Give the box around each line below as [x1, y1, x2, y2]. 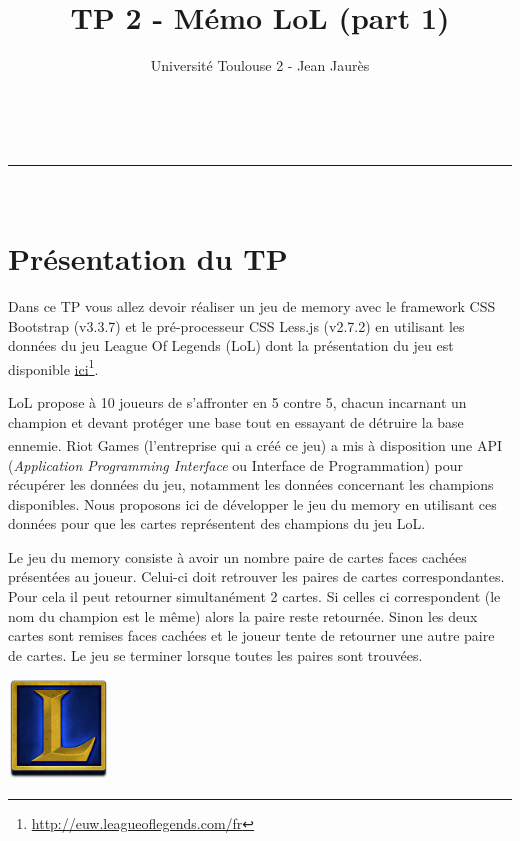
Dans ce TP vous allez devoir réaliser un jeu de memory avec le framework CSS [8, 296, 496, 317]
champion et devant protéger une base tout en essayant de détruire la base [8, 411, 464, 432]
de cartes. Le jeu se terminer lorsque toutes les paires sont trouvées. [8, 644, 423, 665]
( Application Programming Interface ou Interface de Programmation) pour [8, 454, 463, 475]
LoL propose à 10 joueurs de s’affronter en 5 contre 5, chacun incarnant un [8, 392, 467, 413]
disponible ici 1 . [8, 355, 99, 379]
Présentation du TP [8, 238, 288, 279]
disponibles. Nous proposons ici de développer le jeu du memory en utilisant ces [8, 493, 497, 514]
